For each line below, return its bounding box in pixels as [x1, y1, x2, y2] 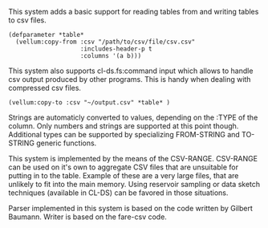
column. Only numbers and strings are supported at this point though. [8, 121, 239, 131]
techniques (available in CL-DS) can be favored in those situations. [8, 188, 229, 197]
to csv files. [8, 15, 47, 25]
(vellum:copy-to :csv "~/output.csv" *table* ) [8, 99, 171, 107]
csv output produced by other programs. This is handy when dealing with [8, 75, 251, 83]
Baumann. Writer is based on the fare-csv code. [8, 212, 167, 222]
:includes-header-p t [79, 45, 152, 53]
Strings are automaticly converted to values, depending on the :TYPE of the [8, 112, 258, 122]
